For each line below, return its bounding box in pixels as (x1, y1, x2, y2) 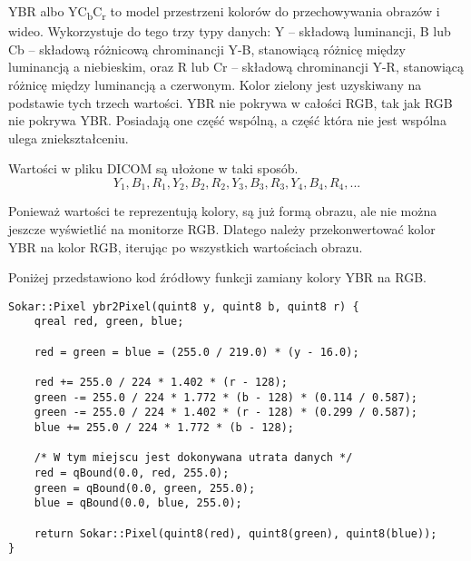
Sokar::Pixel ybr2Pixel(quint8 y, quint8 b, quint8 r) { (8, 300, 359, 313)
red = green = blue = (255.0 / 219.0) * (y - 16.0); (34, 345, 359, 359)
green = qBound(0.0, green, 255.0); (34, 481, 256, 495)
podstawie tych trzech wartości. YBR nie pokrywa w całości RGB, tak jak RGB (8, 93, 453, 112)
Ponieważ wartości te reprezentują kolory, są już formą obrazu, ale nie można (8, 202, 437, 221)
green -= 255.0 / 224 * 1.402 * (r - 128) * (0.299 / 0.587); (34, 406, 418, 419)
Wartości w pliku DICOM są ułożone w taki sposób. (8, 159, 299, 178)
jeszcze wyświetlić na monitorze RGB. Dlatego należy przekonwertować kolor (8, 219, 436, 238)
